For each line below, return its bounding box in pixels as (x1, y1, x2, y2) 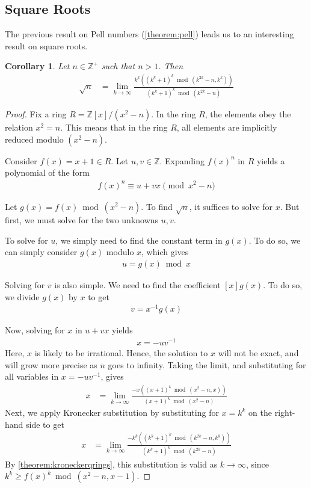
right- (274, 406, 295, 419)
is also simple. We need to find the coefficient (54, 279, 221, 291)
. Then (158, 60, 183, 72)
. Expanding (159, 154, 205, 167)
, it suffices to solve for (189, 200, 273, 212)
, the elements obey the (205, 108, 291, 120)
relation (5, 121, 33, 134)
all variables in (5, 370, 59, 383)
